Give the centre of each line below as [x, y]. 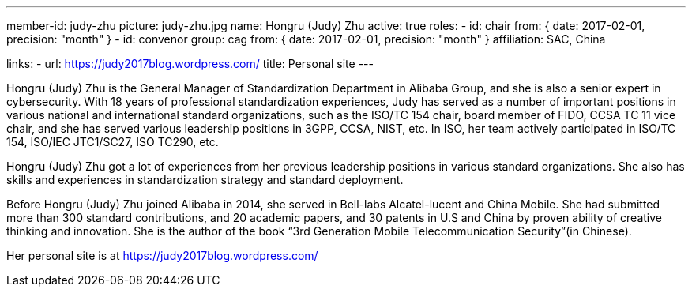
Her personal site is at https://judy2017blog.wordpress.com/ [162, 255]
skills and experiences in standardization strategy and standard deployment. [205, 180]
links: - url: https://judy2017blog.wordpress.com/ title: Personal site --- [190, 64]
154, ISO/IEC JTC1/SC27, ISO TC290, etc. [113, 142]
